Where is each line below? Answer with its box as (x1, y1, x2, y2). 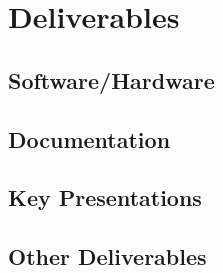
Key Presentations (8, 182, 202, 213)
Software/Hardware (8, 64, 215, 95)
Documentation (8, 123, 171, 154)
